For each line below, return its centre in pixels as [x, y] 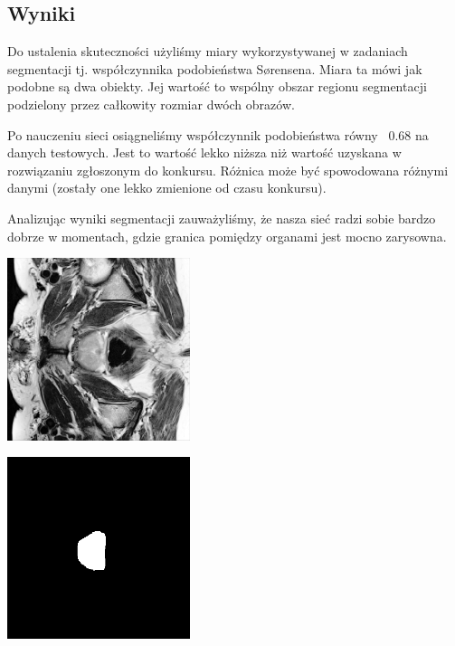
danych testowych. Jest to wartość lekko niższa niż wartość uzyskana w [204, 152]
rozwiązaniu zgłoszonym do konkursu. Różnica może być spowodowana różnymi [228, 170]
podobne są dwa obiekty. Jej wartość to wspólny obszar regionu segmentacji [217, 86]
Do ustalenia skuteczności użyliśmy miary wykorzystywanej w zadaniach [208, 51]
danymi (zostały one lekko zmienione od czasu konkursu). [167, 188]
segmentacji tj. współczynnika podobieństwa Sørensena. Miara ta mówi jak [215, 68]
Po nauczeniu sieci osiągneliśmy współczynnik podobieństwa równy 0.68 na [218, 134]
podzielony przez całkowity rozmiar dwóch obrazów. [151, 104]
